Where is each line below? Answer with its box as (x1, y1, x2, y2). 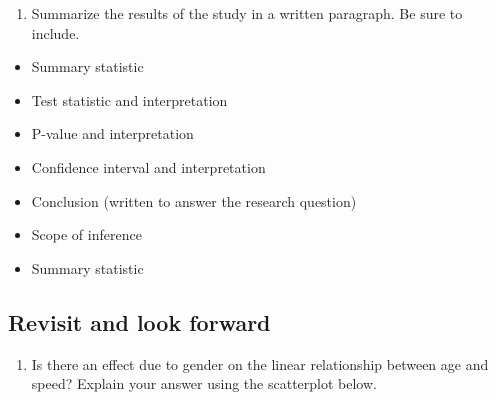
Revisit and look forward (8, 306, 271, 337)
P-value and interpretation (31, 123, 194, 144)
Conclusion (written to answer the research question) (31, 190, 357, 211)
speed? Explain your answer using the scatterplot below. (31, 373, 377, 394)
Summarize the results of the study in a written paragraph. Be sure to (31, 3, 463, 23)
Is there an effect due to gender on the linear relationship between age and (31, 353, 489, 374)
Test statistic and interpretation (31, 89, 228, 110)
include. (31, 22, 80, 43)
